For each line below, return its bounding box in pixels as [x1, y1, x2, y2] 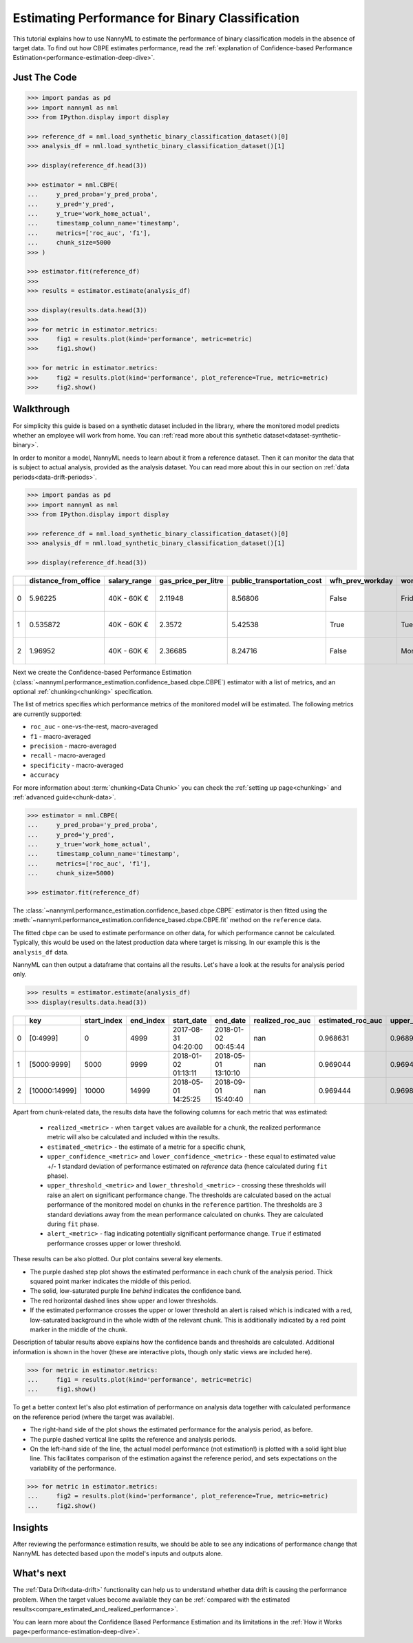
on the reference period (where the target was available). [12, 1413, 175, 1421]
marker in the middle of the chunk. [30, 1325, 128, 1334]
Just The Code [12, 72, 77, 83]
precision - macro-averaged [30, 742, 117, 750]
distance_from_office [29, 576, 101, 586]
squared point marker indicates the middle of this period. [30, 1277, 191, 1285]
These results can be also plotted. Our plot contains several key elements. [12, 1255, 223, 1263]
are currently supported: [12, 710, 82, 718]
